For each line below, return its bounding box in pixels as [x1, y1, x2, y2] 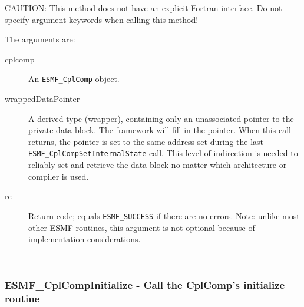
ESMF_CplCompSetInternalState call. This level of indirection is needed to [28, 147, 298, 159]
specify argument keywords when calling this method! [5, 13, 199, 25]
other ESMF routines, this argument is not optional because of [28, 221, 255, 233]
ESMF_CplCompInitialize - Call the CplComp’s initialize [5, 278, 285, 292]
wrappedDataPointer [5, 93, 80, 105]
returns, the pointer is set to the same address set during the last [28, 135, 263, 147]
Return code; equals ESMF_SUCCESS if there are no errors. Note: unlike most [28, 209, 300, 222]
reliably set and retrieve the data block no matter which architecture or [28, 159, 287, 171]
